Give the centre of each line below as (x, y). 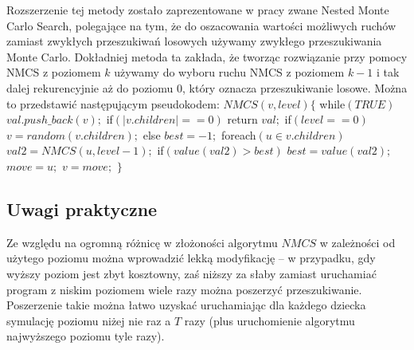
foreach (238, 134)
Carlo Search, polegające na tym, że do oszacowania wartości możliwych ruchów (201, 25)
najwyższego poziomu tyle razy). (86, 336)
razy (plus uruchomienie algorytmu (269, 320)
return (242, 119)
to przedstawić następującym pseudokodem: (113, 103)
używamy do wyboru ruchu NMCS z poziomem (229, 72)
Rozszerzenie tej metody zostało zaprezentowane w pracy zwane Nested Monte (198, 10)
